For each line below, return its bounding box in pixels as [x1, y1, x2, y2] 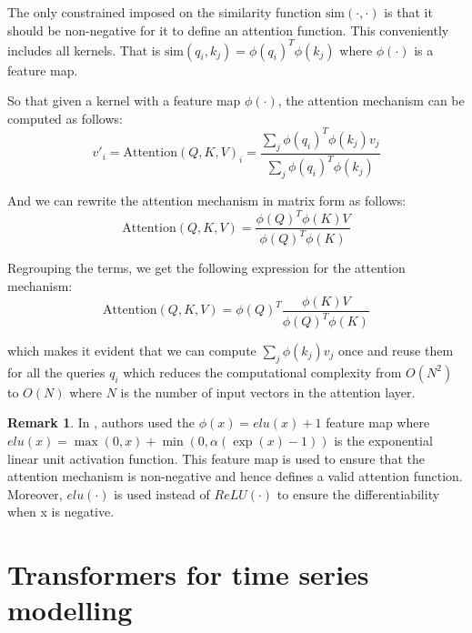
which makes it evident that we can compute [7, 341, 256, 360]
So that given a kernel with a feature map [7, 91, 241, 110]
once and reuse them [338, 341, 454, 360]
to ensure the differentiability [276, 484, 440, 503]
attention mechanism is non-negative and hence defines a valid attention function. [7, 467, 463, 486]
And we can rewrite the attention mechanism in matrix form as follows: [7, 190, 407, 209]
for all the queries [7, 362, 105, 381]
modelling [7, 591, 133, 628]
